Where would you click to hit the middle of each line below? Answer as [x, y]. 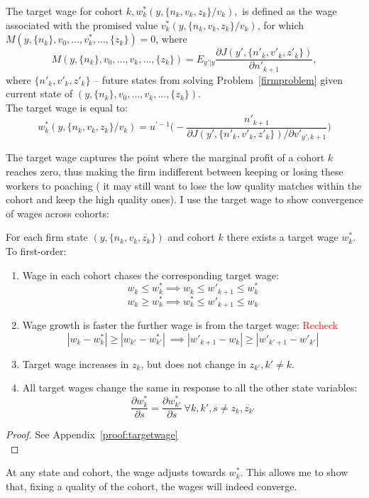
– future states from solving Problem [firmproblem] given [219, 79]
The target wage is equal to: [67, 107]
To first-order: [36, 250]
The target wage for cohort [64, 11]
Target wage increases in [76, 363]
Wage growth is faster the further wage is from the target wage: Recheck [180, 325]
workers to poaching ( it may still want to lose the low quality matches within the [184, 185]
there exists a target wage [282, 237]
